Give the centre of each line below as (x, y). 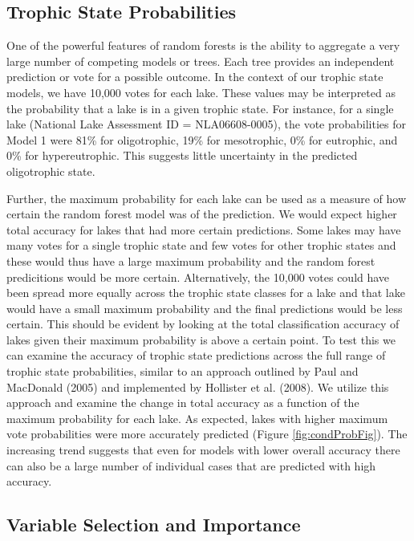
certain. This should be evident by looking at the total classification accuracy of (203, 324)
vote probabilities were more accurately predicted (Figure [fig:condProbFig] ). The (207, 434)
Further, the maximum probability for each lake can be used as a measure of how (206, 198)
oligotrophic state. (51, 171)
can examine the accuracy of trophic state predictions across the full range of (196, 355)
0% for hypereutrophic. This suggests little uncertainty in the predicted (182, 155)
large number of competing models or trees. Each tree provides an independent (201, 61)
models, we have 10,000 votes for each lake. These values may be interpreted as (201, 92)
